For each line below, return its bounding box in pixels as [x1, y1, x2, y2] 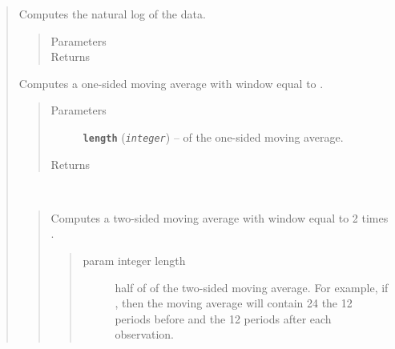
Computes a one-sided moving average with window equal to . [18, 74, 324, 91]
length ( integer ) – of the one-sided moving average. [83, 128, 344, 145]
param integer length [83, 252, 186, 268]
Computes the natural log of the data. [18, 6, 206, 22]
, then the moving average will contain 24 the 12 [115, 295, 353, 311]
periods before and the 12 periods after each [115, 310, 332, 327]
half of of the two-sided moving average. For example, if [115, 279, 389, 295]
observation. [115, 326, 175, 343]
